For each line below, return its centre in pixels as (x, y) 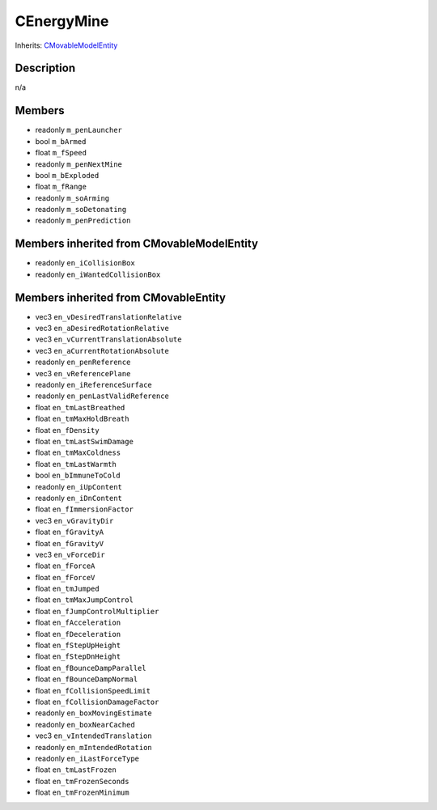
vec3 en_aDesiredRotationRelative (102, 329)
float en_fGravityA (70, 532)
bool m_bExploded (67, 175)
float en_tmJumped (68, 589)
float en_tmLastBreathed (80, 407)
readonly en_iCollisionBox (85, 263)
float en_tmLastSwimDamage (84, 441)
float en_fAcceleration (78, 622)
